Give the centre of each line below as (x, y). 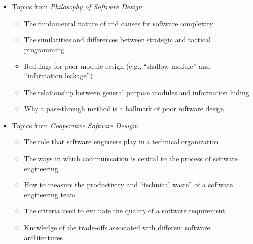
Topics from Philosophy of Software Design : (78, 6)
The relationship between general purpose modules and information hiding (136, 92)
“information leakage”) (58, 75)
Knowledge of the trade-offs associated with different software (117, 227)
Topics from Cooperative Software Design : (75, 125)
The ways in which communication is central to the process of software (131, 158)
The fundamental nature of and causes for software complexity (118, 23)
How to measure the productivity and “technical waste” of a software (128, 185)
